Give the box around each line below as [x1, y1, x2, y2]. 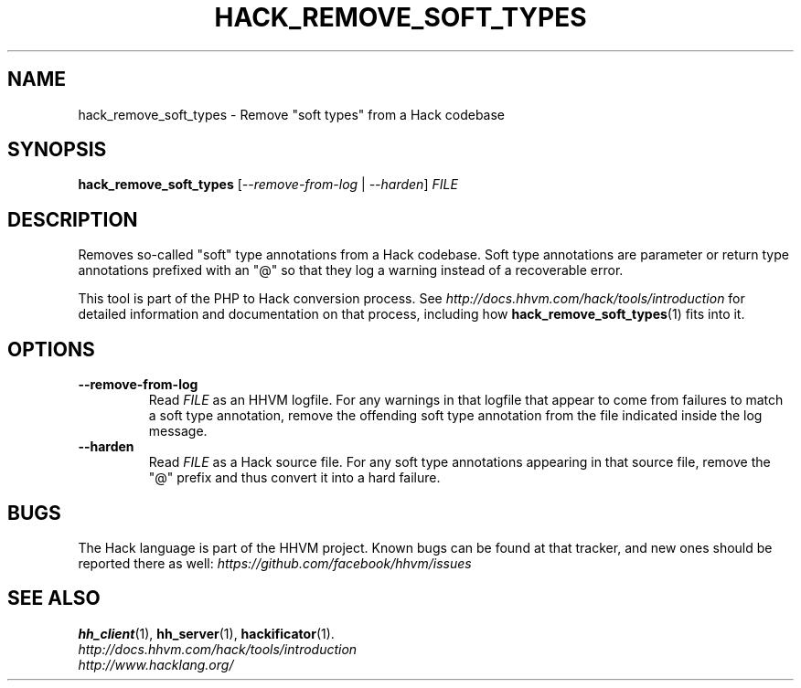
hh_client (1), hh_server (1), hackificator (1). [78, 625, 335, 641]
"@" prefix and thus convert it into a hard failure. [148, 470, 441, 486]
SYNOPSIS [7, 138, 107, 162]
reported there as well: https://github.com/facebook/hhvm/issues [78, 555, 472, 571]
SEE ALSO [7, 587, 101, 610]
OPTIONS [7, 337, 95, 361]
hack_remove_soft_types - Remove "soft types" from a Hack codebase [78, 106, 506, 122]
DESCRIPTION [7, 207, 138, 231]
